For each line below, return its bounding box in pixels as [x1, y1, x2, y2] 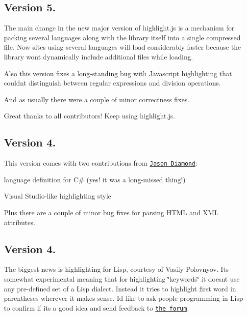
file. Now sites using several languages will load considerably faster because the [4, 42, 241, 52]
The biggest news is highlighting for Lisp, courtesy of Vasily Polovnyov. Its [4, 264, 229, 274]
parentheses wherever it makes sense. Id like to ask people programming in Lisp [4, 293, 243, 303]
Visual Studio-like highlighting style [4, 191, 111, 201]
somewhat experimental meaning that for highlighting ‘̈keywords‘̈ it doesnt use [4, 273, 240, 284]
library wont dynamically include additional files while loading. [4, 51, 193, 61]
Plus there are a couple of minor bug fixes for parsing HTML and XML [4, 207, 219, 217]
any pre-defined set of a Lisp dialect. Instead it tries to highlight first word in [4, 283, 236, 293]
